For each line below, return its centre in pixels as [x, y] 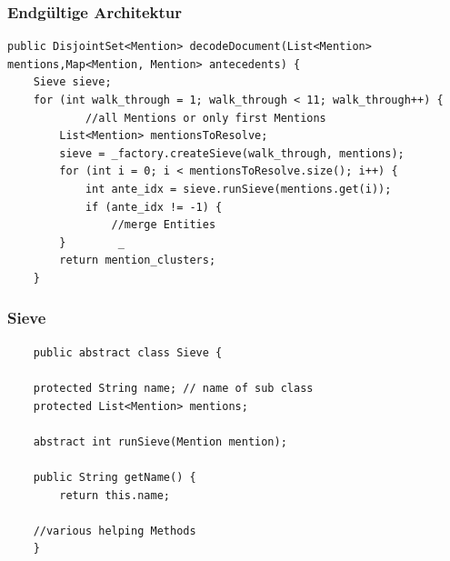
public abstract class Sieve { [128, 352]
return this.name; [115, 495]
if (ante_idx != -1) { [154, 207]
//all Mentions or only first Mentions [205, 118]
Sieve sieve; [72, 82]
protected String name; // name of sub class [173, 388]
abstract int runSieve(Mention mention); [160, 441]
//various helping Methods [115, 531]
